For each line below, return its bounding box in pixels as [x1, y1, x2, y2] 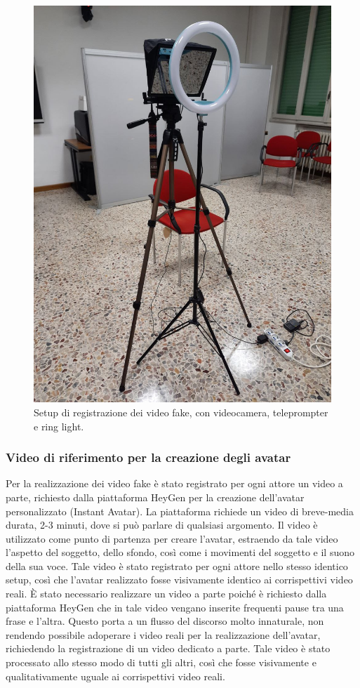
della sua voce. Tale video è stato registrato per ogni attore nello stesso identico [6, 558, 348, 573]
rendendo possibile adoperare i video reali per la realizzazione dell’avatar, [6, 627, 321, 642]
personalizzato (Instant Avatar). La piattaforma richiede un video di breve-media [6, 503, 354, 518]
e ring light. [34, 418, 84, 433]
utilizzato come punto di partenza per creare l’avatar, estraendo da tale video [6, 531, 338, 545]
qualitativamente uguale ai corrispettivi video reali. [6, 668, 225, 683]
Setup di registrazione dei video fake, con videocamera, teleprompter [34, 404, 328, 419]
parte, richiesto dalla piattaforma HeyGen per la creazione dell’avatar [6, 489, 305, 504]
